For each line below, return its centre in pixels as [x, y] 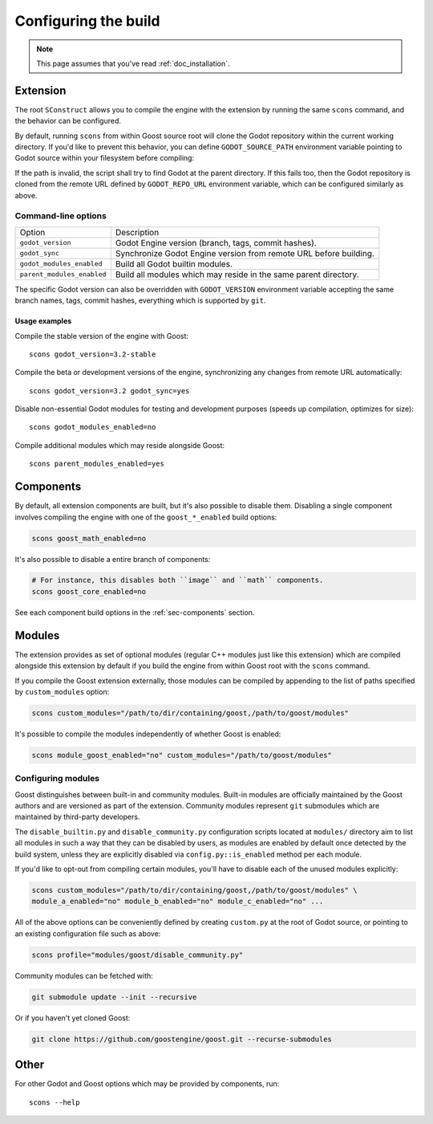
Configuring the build [87, 21]
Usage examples [43, 321]
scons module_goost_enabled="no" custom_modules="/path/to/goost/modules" [182, 755]
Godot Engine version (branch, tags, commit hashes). [216, 242]
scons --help [55, 1102]
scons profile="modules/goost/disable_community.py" [138, 955]
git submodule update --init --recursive [114, 997]
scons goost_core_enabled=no [89, 591]
